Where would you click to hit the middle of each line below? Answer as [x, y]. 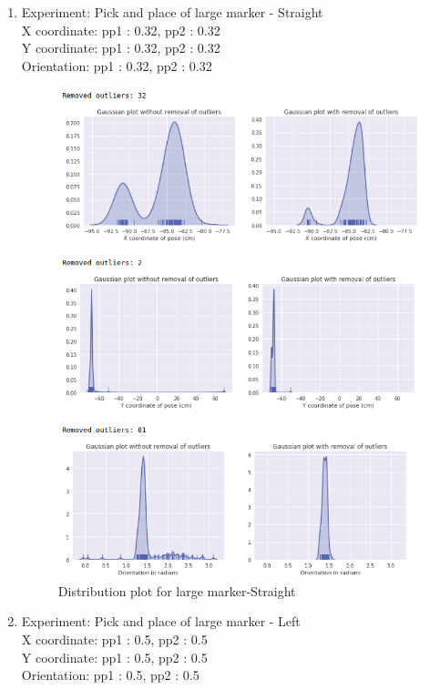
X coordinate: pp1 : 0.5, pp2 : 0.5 [114, 639]
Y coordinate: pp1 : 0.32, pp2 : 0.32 [121, 48]
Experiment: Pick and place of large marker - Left [161, 621]
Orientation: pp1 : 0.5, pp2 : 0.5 [110, 675]
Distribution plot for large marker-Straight [177, 590]
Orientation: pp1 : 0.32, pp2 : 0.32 [117, 65]
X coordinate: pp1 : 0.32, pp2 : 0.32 [121, 30]
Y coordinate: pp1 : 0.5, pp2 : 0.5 [114, 657]
